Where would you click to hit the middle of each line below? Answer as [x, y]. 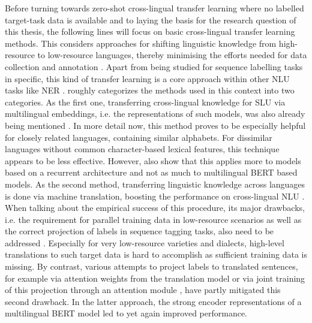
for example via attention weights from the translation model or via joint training [155, 278]
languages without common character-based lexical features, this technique [142, 149]
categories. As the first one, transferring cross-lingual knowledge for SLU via [145, 102]
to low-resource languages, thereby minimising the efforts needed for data [172, 55]
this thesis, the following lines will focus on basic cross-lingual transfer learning [150, 31]
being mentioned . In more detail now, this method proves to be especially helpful [155, 125]
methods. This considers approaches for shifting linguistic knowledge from [141, 43]
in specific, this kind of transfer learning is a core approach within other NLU [147, 78]
